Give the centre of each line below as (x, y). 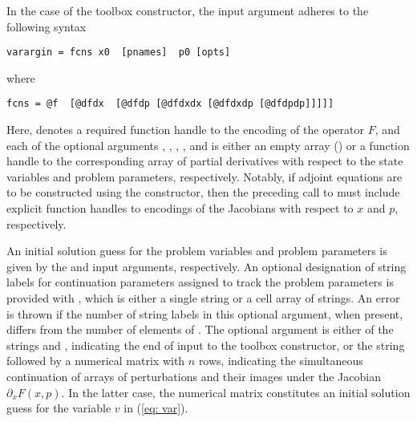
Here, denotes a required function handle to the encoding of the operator (185, 130)
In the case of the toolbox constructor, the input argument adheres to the (188, 10)
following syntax (47, 26)
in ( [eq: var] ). (156, 408)
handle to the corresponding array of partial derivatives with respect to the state (205, 161)
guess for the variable (59, 408)
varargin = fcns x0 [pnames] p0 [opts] (119, 53)
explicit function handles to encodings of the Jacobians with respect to (180, 208)
